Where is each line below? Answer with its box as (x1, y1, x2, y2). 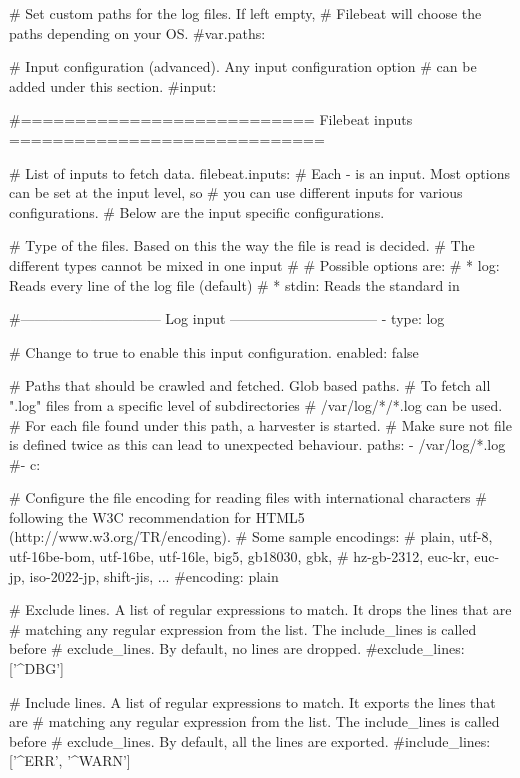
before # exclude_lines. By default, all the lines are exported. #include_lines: (9, 730, 491, 751)
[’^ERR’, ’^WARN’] (9, 750, 131, 771)
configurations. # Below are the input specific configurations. (9, 201, 385, 222)
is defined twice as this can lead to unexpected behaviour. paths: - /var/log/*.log (9, 434, 506, 455)
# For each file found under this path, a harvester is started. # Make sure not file (9, 414, 512, 435)
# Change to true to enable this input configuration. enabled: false (9, 341, 419, 362)
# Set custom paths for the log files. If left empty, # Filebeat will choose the (9, 3, 482, 23)
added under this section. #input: (9, 75, 217, 96)
